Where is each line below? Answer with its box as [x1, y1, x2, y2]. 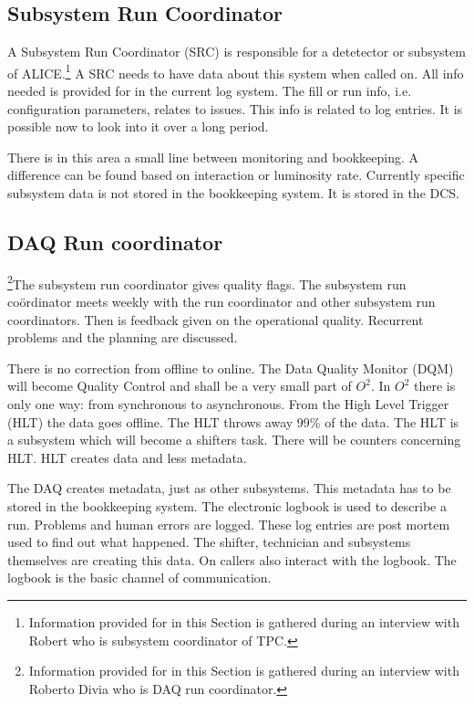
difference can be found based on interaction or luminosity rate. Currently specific [7, 165, 465, 184]
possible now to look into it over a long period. [7, 117, 269, 136]
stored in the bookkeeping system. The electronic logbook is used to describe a [7, 497, 447, 515]
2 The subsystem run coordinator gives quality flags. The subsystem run [7, 271, 407, 293]
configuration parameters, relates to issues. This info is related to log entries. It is [7, 99, 463, 118]
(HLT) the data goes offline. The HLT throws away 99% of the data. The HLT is [7, 412, 459, 431]
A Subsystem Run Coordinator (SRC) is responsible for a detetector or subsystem [7, 42, 466, 61]
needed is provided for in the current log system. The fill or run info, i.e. [7, 81, 412, 100]
